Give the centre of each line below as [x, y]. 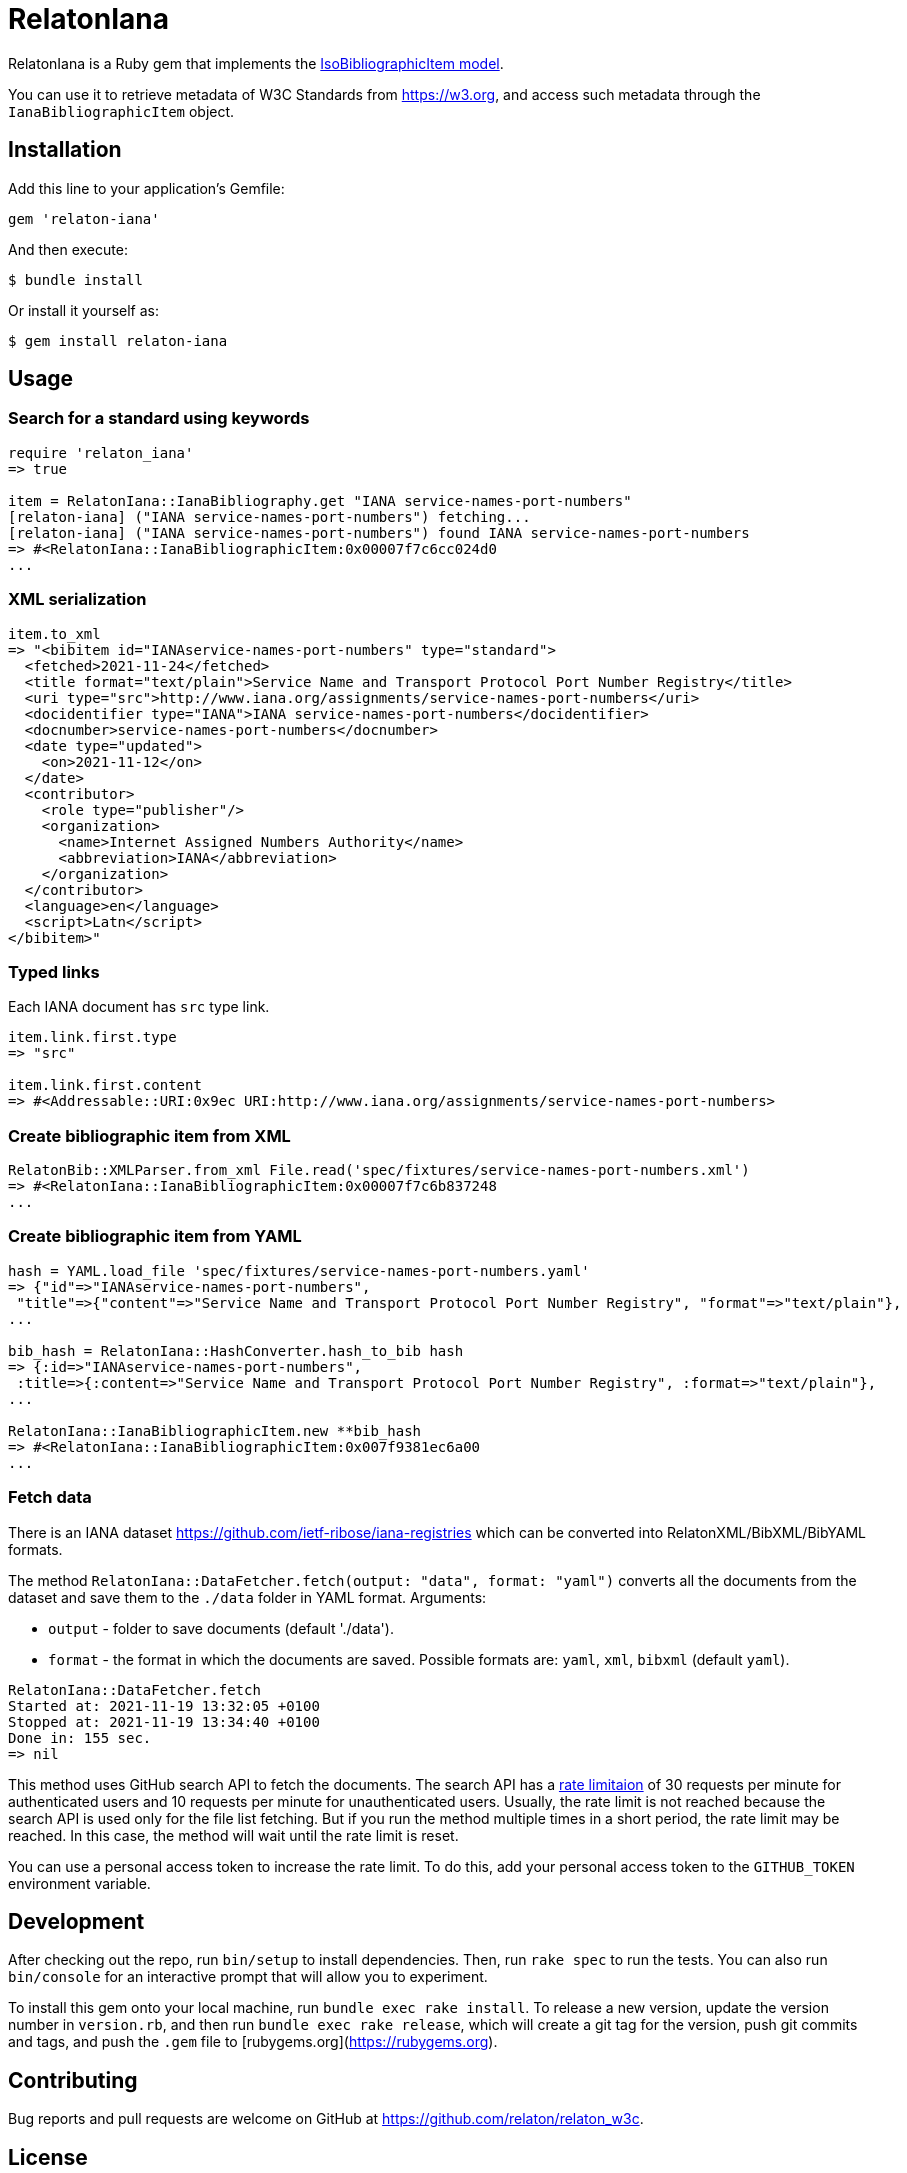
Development [76, 1921]
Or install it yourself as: [83, 310]
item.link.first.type [92, 1037]
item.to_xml [54, 633]
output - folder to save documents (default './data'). [221, 1628]
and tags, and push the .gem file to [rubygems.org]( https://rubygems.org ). [253, 2042]
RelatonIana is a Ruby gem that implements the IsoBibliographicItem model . [256, 63]
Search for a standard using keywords [159, 418]
